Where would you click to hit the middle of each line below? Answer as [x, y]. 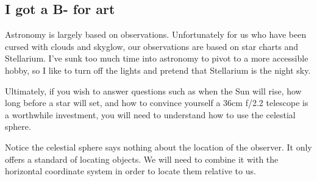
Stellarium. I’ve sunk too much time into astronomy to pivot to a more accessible [157, 58]
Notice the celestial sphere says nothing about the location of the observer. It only [158, 147]
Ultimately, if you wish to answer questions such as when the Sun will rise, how [153, 90]
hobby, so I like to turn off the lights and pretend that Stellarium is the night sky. [158, 70]
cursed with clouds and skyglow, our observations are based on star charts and [152, 46]
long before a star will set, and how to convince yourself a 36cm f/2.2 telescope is [157, 103]
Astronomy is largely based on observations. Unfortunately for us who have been [156, 34]
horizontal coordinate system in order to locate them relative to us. [130, 171]
